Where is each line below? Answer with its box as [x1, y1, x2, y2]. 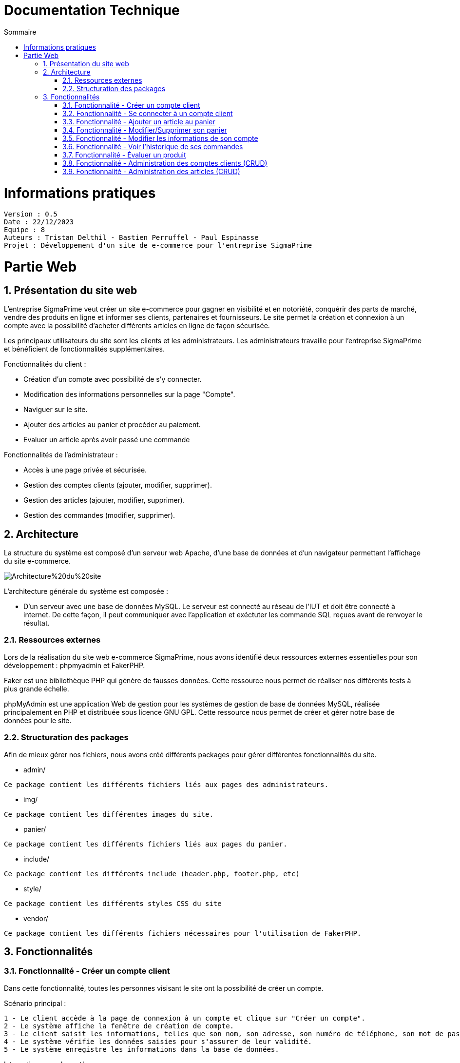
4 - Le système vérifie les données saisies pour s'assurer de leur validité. [4, 1037, 312, 1045]
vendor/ [23, 914, 48, 923]
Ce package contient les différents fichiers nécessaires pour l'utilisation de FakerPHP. [4, 929, 362, 937]
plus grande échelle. [4, 684, 69, 693]
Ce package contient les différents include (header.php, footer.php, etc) [4, 869, 300, 878]
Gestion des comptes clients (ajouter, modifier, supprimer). [23, 481, 212, 490]
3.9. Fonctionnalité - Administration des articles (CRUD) [62, 167, 240, 176]
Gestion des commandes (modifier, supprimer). [23, 511, 175, 520]
